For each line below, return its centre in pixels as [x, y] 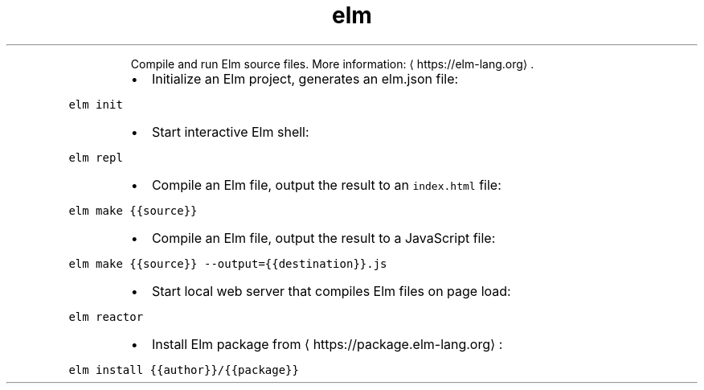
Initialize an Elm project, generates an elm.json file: [305, 78]
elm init [96, 104]
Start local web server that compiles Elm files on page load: [331, 291]
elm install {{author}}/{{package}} [184, 369]
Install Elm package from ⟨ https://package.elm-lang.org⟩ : [327, 344]
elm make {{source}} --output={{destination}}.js [228, 263]
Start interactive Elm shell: [230, 131]
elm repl [96, 157]
